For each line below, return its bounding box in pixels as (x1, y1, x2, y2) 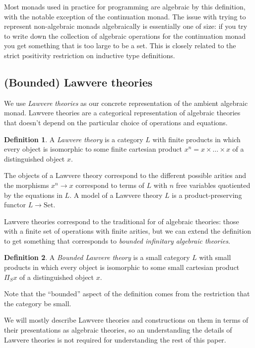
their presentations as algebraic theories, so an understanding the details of (4, 325, 232, 335)
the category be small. (4, 298, 71, 308)
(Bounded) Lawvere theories (4, 74, 153, 89)
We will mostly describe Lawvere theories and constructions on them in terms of (4, 315, 249, 325)
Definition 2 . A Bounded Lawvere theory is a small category (4, 252, 190, 262)
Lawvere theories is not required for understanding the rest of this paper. (4, 334, 226, 345)
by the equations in (4, 189, 63, 200)
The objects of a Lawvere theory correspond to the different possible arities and (4, 170, 247, 180)
